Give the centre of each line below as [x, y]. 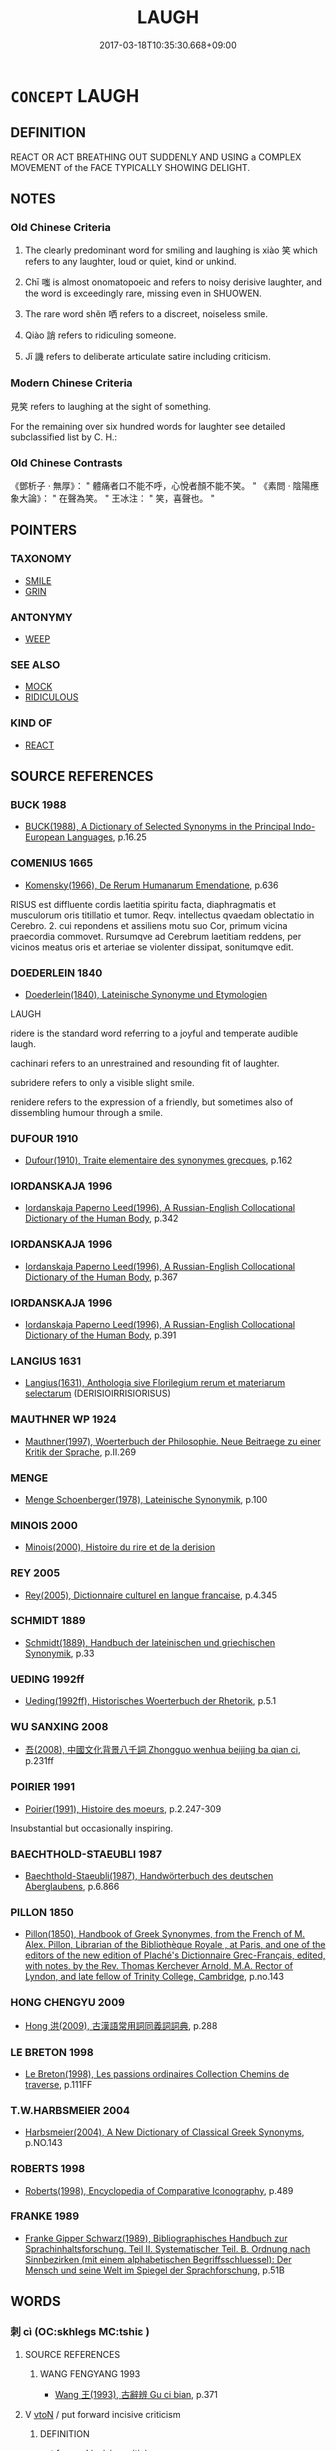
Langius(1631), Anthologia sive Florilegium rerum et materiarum [155, 1383]
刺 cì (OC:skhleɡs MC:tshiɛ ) [80, 2332]
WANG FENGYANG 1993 [90, 2373]
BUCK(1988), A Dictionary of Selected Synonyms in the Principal [158, 827]
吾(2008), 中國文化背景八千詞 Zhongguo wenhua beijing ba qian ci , [162, 1750]
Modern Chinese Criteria [71, 383]
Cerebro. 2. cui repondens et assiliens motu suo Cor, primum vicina [149, 925]
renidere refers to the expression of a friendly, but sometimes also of [152, 1102]
